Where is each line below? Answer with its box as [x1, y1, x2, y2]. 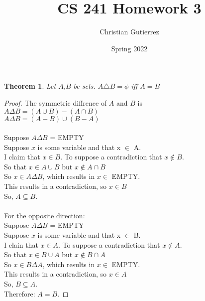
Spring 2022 [111, 43, 148, 53]
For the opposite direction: [4, 210, 85, 220]
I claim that [4, 151, 40, 162]
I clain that [4, 239, 38, 250]
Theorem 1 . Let [4, 81, 56, 91]
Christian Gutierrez [100, 26, 159, 37]
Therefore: [4, 288, 35, 299]
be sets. [73, 81, 96, 91]
